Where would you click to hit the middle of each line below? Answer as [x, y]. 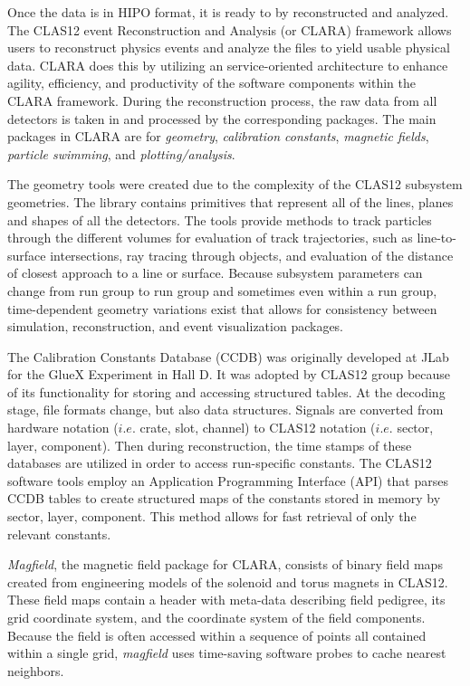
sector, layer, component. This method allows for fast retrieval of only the [212, 516]
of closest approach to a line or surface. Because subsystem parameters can [215, 273]
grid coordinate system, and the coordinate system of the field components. [216, 617]
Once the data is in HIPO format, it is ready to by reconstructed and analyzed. [228, 12]
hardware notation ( [63, 428]
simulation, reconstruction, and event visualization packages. [176, 326]
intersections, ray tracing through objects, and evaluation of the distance [252, 255]
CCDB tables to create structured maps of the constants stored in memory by [224, 498]
